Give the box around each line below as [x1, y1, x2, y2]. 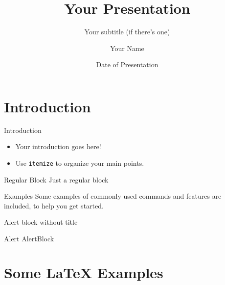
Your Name [110, 43, 144, 53]
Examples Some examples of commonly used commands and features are [4, 191, 222, 201]
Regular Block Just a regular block [4, 174, 109, 184]
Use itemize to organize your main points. [15, 158, 144, 168]
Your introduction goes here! [15, 141, 101, 152]
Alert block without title [4, 217, 78, 227]
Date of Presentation [96, 59, 158, 70]
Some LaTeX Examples [4, 262, 163, 282]
